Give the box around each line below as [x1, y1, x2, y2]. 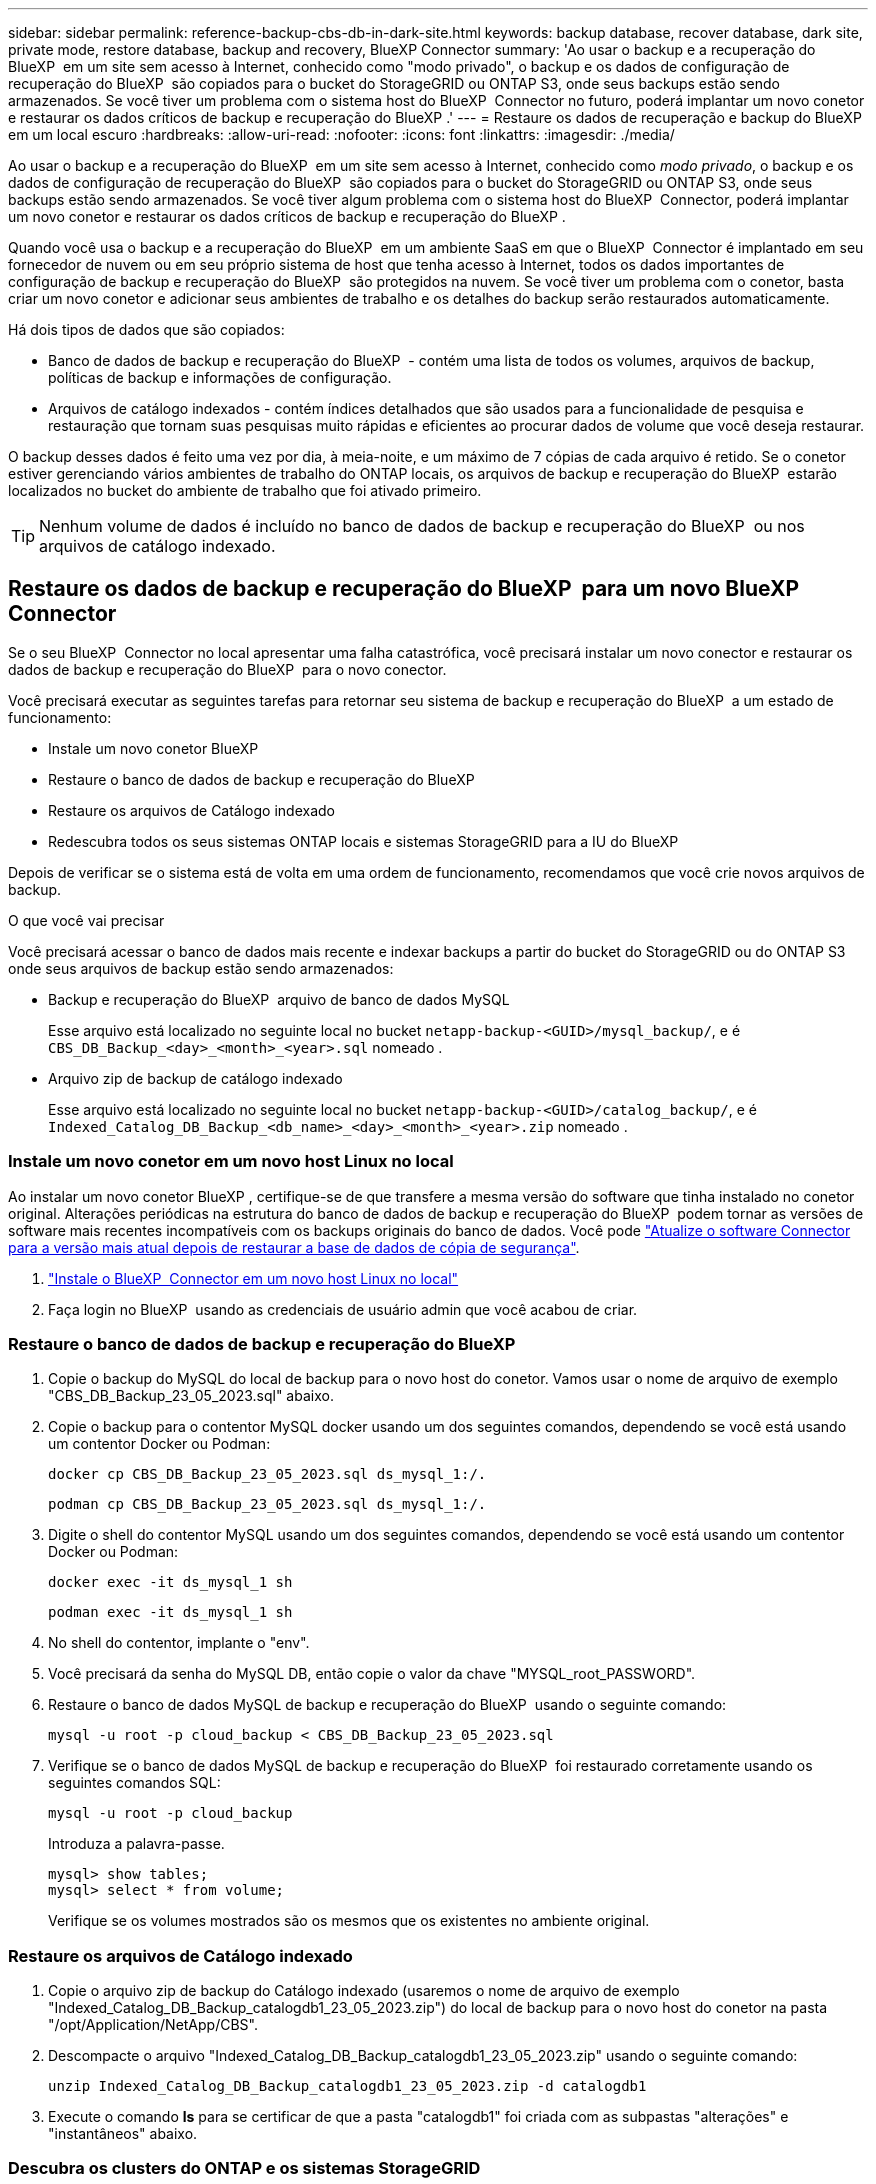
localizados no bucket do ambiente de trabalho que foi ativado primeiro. [8, 482, 482, 499]
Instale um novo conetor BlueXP [48, 739, 259, 757]
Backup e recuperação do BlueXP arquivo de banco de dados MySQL [48, 990, 510, 1008]
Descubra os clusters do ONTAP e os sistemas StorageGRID [8, 2158, 481, 2179]
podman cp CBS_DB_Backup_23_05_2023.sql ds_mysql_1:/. [48, 1496, 487, 1513]
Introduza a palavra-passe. [48, 1835, 225, 1853]
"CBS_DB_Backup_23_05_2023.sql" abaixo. [48, 1387, 334, 1405]
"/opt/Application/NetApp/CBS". [48, 2016, 258, 2034]
